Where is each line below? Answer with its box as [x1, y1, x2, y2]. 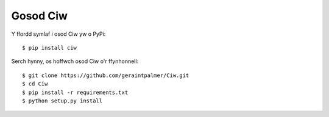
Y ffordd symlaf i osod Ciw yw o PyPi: [11, 30, 106, 38]
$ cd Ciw [22, 81, 48, 87]
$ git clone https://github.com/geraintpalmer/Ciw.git [22, 72, 189, 79]
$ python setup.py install [22, 97, 103, 104]
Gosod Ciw [11, 9, 68, 22]
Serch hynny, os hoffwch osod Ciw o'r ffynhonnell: [11, 58, 139, 65]
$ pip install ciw [22, 44, 77, 51]
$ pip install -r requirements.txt [22, 89, 129, 96]
